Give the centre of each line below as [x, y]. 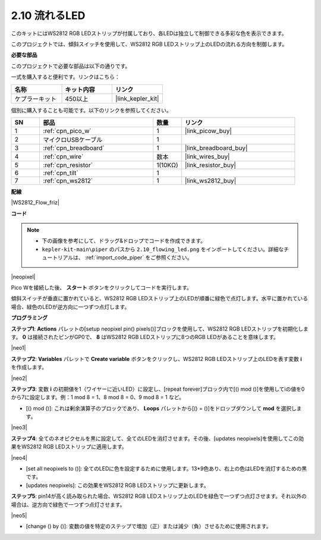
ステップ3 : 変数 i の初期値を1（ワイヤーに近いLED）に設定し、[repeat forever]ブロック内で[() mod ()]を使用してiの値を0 [158, 389]
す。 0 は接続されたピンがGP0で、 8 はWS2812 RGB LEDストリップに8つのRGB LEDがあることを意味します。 [145, 337]
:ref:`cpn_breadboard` [74, 147]
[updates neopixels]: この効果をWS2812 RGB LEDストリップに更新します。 [117, 485]
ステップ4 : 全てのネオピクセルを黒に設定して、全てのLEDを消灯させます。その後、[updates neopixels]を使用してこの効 [158, 438]
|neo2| [19, 378]
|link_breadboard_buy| [216, 147]
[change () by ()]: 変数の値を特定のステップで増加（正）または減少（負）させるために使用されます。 [149, 526]
